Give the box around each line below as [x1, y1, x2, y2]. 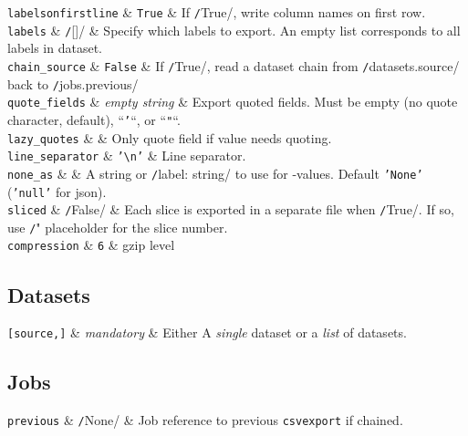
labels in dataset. [7, 38, 102, 57]
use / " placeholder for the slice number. [7, 217, 228, 236]
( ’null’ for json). [7, 182, 107, 201]
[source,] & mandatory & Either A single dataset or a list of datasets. [7, 323, 407, 342]
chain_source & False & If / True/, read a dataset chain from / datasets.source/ [7, 56, 460, 75]
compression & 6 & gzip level [7, 235, 175, 254]
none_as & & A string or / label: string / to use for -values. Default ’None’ [7, 163, 423, 182]
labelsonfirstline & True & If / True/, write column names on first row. [7, 3, 426, 21]
